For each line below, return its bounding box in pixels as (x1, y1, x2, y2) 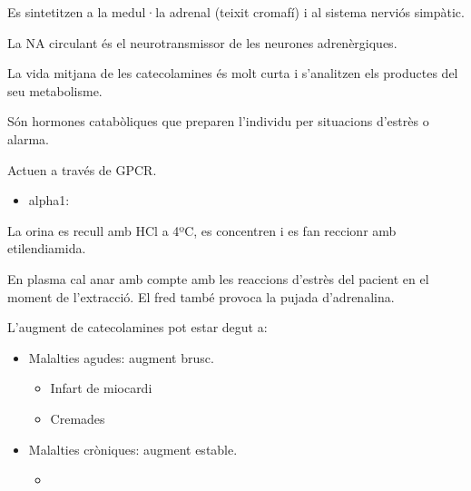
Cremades (50, 408, 105, 427)
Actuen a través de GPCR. (7, 160, 157, 179)
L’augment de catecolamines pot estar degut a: (7, 318, 268, 337)
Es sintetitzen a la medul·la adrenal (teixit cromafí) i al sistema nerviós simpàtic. (7, 3, 465, 21)
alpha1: (28, 191, 70, 210)
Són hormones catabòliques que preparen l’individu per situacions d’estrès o (7, 112, 429, 131)
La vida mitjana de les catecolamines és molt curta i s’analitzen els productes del (7, 64, 458, 83)
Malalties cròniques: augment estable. (28, 439, 238, 458)
